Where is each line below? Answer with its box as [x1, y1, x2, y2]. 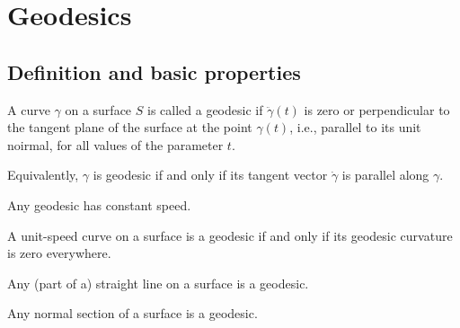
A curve [7, 100, 50, 119]
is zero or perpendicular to [304, 100, 450, 119]
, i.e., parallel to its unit [289, 118, 421, 137]
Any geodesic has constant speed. [7, 195, 191, 214]
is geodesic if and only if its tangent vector [93, 165, 328, 184]
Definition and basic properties [7, 58, 301, 85]
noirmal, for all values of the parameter [7, 135, 224, 154]
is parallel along [341, 165, 429, 184]
